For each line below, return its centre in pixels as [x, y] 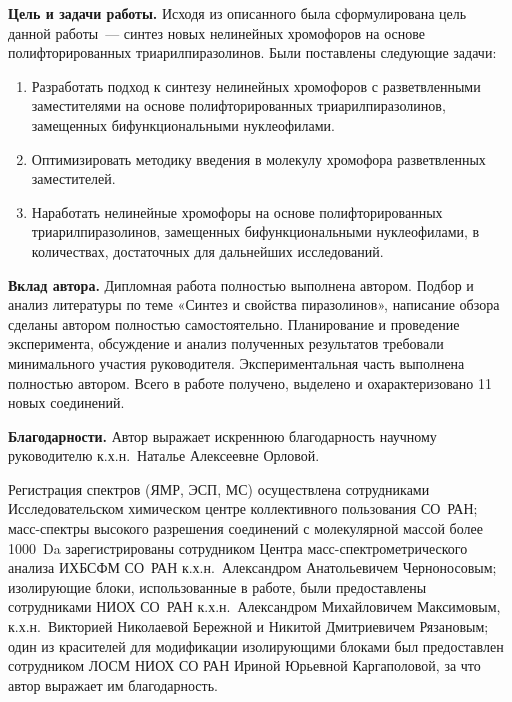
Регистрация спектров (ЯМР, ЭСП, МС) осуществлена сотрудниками [219, 488]
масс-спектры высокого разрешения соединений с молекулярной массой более [245, 528]
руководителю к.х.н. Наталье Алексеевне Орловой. [164, 455]
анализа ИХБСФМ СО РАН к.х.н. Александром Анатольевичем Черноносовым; [252, 567]
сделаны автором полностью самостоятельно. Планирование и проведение [234, 323]
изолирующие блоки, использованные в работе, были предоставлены [217, 586]
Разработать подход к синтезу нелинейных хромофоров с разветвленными [256, 85]
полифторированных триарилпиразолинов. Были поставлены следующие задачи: [252, 52]
